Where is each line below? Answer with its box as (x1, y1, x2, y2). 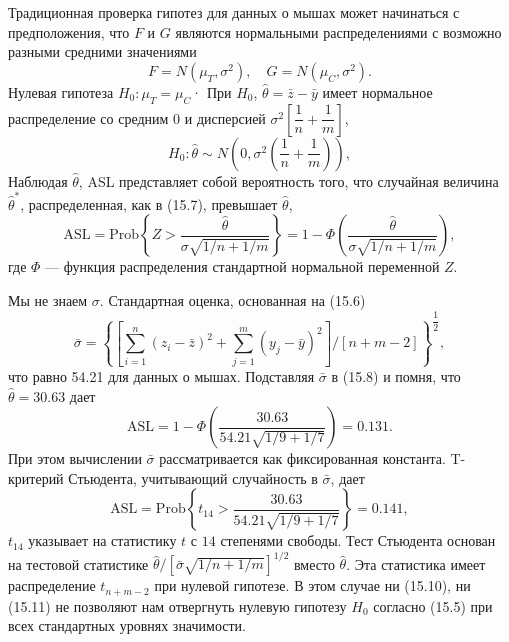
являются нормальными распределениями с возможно (175, 21, 502, 42)
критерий (8, 467, 64, 488)
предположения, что (8, 21, 130, 42)
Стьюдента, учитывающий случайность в (68, 467, 318, 488)
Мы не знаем (8, 290, 88, 311)
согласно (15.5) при (373, 595, 493, 616)
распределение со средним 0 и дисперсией (8, 107, 266, 128)
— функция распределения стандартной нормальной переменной (45, 256, 440, 277)
